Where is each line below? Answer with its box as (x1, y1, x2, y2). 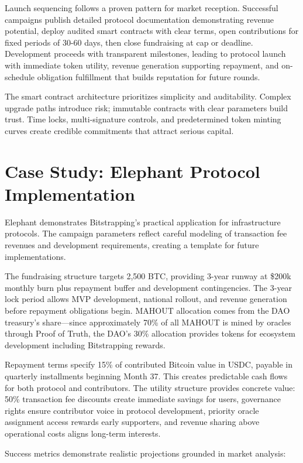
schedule (5, 70, 35, 83)
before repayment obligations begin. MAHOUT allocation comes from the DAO (5, 304, 290, 316)
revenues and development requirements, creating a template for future (5, 239, 259, 251)
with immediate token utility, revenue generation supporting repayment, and (5, 59, 279, 71)
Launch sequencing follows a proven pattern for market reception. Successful (5, 2, 278, 13)
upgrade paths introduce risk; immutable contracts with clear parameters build (5, 101, 288, 114)
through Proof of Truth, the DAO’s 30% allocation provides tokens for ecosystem (5, 327, 295, 339)
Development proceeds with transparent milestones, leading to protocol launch (5, 47, 286, 60)
